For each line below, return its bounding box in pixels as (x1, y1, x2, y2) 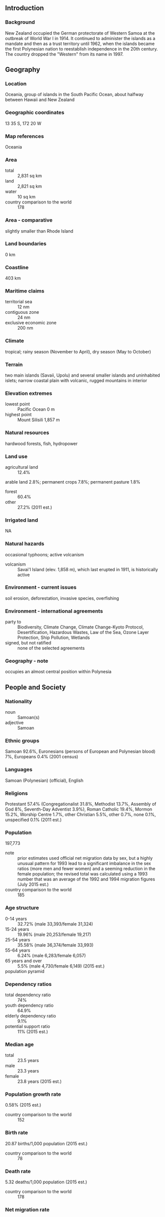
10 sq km (17, 194, 36, 200)
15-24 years (5, 926, 30, 932)
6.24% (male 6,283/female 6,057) (17, 952, 86, 958)
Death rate (5, 1168, 31, 1174)
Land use (5, 453, 28, 460)
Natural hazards (5, 540, 44, 547)
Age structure (5, 904, 39, 911)
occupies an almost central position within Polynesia (5, 669, 112, 675)
